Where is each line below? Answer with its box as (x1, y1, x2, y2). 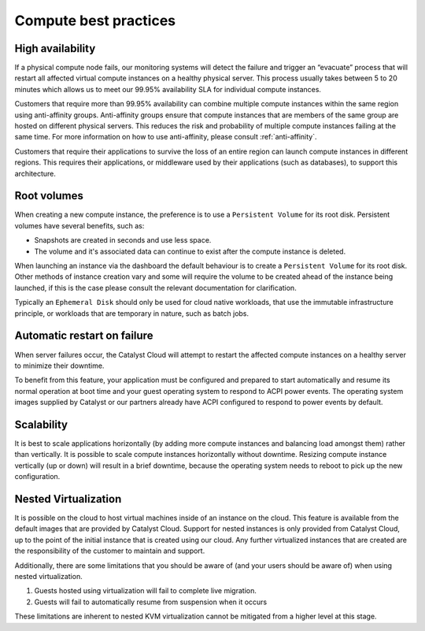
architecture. (14, 169, 57, 178)
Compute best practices (14, 12, 176, 29)
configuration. (14, 472, 61, 481)
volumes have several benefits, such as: (14, 221, 145, 230)
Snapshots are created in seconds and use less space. (34, 236, 212, 245)
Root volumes (14, 189, 84, 202)
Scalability (14, 418, 68, 431)
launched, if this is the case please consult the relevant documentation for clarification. (14, 283, 297, 292)
